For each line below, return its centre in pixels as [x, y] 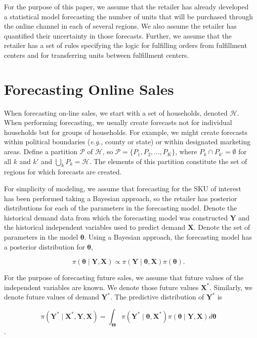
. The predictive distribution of [157, 297]
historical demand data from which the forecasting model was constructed [116, 217]
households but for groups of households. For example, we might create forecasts [126, 132]
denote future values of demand [52, 297]
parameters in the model [41, 237]
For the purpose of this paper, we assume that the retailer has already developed [126, 6]
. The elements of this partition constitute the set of [168, 161]
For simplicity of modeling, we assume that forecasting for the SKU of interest [123, 189]
